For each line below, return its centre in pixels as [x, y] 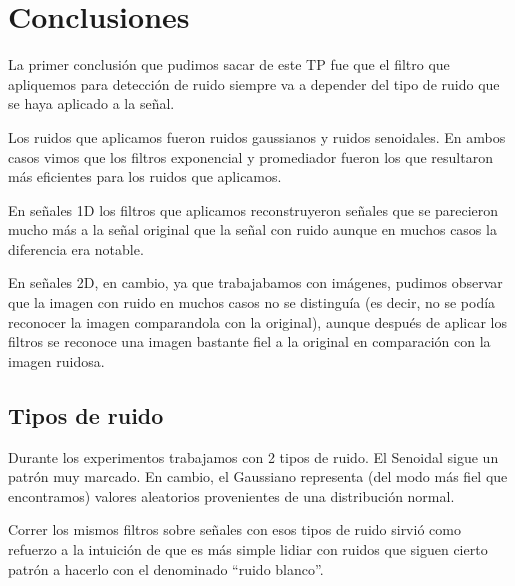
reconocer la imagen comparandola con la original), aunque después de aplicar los [257, 321]
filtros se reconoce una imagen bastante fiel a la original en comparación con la [249, 341]
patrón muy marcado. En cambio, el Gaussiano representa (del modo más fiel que [258, 476]
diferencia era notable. [76, 248]
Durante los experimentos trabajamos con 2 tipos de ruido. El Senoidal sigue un [253, 456]
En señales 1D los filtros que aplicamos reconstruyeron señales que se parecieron [253, 209]
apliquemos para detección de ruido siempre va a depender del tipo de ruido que [254, 83]
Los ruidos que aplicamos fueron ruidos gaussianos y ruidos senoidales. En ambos [257, 136]
